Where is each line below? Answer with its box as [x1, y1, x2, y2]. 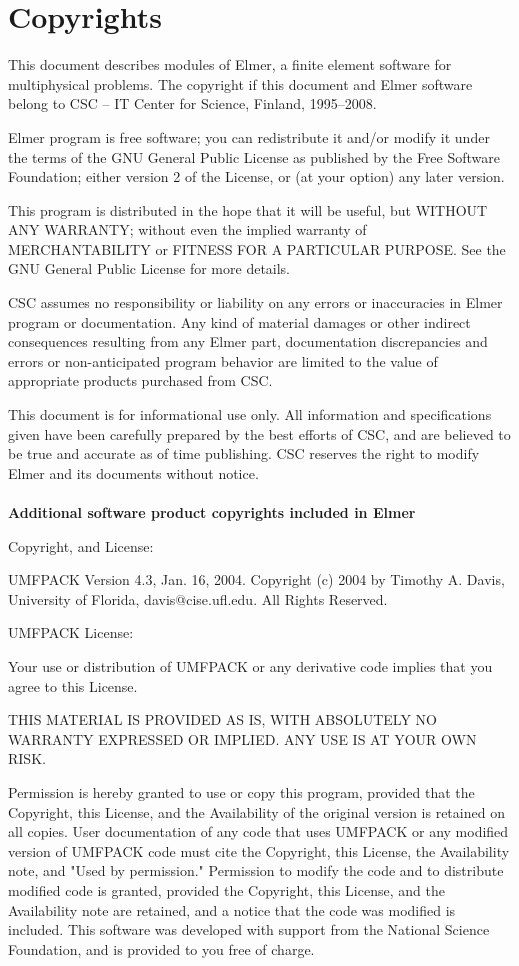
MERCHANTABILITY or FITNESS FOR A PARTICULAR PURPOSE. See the [8, 238, 506, 259]
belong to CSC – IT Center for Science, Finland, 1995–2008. [8, 93, 377, 114]
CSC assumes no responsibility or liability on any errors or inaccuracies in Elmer [8, 292, 503, 313]
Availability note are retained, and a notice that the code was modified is [8, 899, 456, 920]
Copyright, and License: [8, 535, 154, 556]
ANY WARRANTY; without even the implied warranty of [8, 219, 367, 240]
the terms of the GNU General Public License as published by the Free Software [8, 146, 501, 167]
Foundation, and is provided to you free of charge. [8, 938, 315, 959]
